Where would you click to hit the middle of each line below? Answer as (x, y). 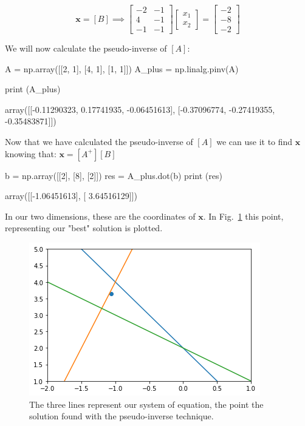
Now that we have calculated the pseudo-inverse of (99, 142)
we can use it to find (255, 142)
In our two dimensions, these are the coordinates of (100, 216)
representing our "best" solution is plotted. (84, 228)
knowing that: (31, 153)
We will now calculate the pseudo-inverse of (86, 48)
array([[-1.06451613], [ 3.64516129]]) (71, 196)
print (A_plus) (33, 89)
